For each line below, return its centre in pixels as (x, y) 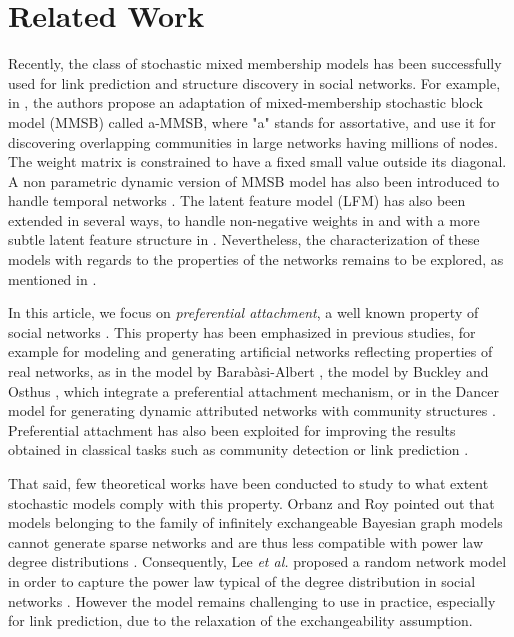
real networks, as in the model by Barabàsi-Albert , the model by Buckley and (248, 371)
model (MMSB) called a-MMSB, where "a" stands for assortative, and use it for (252, 121)
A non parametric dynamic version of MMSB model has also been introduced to (254, 180)
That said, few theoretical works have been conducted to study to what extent (248, 483)
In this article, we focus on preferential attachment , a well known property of (243, 312)
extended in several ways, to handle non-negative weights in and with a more (244, 219)
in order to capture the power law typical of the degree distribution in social (242, 580)
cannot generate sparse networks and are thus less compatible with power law (246, 541)
